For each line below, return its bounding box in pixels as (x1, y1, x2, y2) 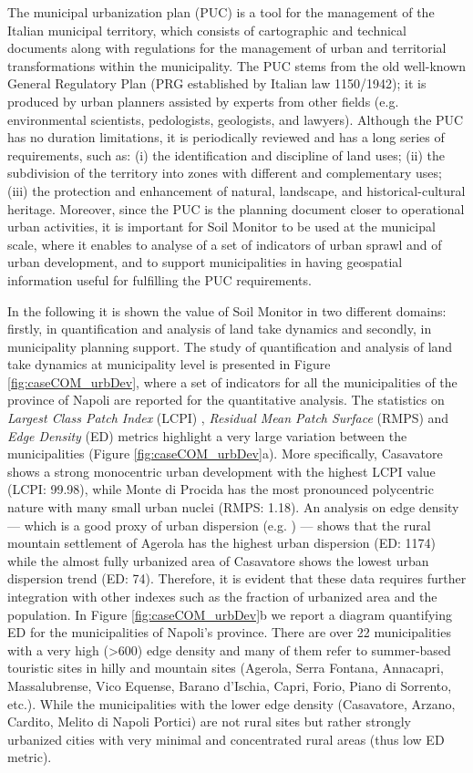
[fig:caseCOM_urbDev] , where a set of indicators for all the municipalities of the (7, 372, 458, 391)
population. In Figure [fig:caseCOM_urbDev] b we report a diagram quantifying (7, 604, 453, 624)
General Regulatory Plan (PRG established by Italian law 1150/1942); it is (7, 74, 427, 93)
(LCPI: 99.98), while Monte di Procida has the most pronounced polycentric (7, 479, 434, 499)
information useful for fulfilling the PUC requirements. (7, 270, 312, 289)
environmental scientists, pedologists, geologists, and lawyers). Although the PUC (7, 109, 464, 129)
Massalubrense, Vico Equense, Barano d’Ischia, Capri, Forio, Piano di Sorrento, (7, 675, 452, 695)
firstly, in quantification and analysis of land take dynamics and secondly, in (7, 319, 432, 338)
